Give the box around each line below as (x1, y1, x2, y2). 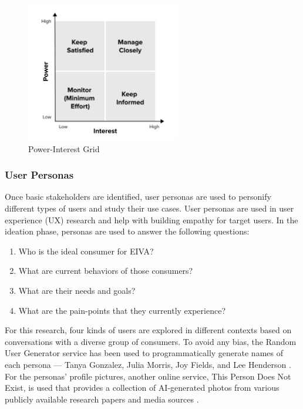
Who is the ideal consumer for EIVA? (18, 244, 154, 257)
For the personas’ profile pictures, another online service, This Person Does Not (5, 370, 291, 382)
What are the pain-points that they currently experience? (18, 304, 225, 316)
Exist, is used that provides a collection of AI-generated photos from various (5, 381, 280, 394)
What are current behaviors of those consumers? (18, 264, 193, 277)
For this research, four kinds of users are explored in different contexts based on (5, 324, 292, 336)
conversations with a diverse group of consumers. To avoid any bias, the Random (5, 335, 297, 347)
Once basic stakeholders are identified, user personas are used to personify (5, 190, 271, 203)
